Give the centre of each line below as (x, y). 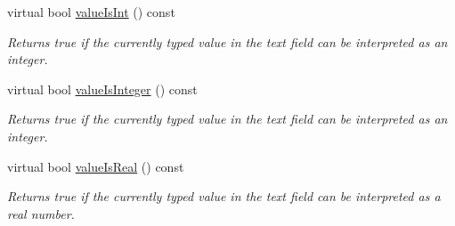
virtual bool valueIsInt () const (91, 12)
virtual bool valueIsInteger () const (102, 89)
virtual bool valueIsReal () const (96, 166)
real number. (41, 213)
